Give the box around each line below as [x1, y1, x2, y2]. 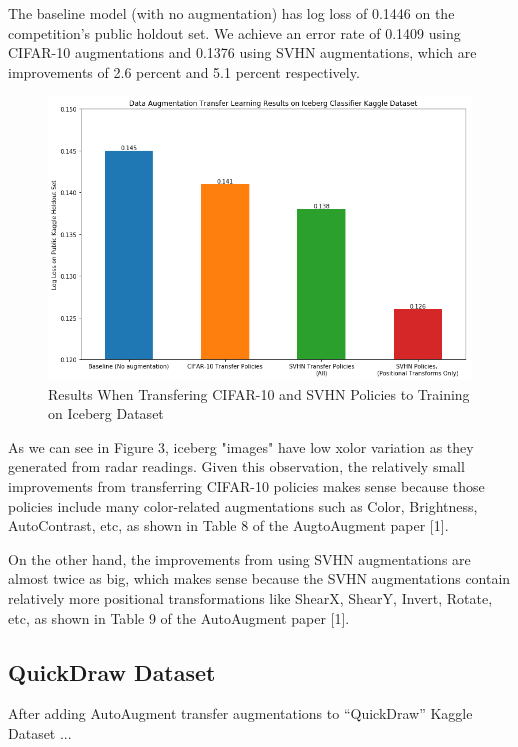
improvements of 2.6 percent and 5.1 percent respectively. [8, 61, 360, 82]
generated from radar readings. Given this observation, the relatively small [8, 456, 465, 477]
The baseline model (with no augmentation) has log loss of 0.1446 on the [8, 3, 455, 23]
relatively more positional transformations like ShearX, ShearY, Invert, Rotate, [8, 587, 493, 608]
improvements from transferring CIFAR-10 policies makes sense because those [8, 475, 485, 496]
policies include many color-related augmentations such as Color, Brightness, [8, 495, 478, 516]
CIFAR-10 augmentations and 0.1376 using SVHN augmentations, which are [8, 42, 477, 63]
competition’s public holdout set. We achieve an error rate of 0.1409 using [8, 22, 461, 43]
